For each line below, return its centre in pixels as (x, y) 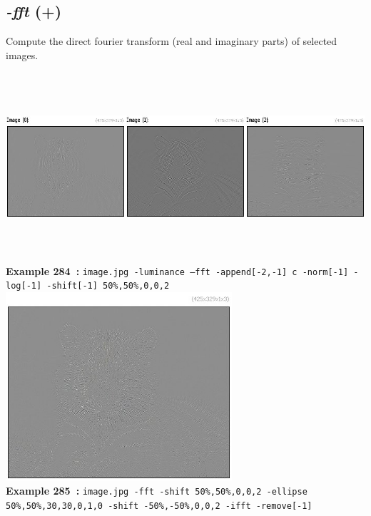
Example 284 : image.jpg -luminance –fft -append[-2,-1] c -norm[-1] (177, 270)
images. (22, 55)
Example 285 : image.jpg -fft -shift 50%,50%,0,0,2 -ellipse (157, 491)
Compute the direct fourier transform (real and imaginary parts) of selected (172, 41)
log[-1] (24, 286)
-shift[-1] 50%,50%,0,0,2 (108, 286)
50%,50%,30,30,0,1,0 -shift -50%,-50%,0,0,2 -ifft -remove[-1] (159, 506)
